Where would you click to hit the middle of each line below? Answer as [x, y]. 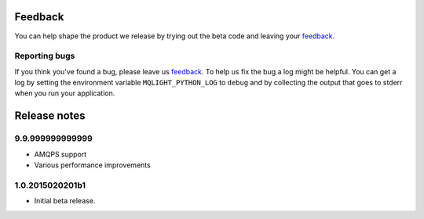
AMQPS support [60, 154]
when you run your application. [65, 93]
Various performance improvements [92, 165]
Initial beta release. [65, 201]
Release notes [50, 116]
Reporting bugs [45, 56]
